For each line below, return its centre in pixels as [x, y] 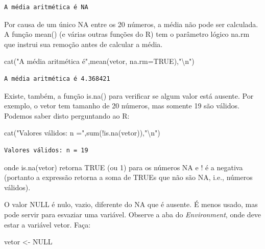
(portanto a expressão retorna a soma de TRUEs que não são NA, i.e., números [128, 177]
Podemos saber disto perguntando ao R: [67, 115]
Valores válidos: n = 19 [46, 150]
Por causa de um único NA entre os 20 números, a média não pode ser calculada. [131, 24]
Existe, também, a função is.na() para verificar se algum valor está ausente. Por [129, 95]
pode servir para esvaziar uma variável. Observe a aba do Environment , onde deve [133, 214]
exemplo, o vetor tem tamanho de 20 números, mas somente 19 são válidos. [122, 106]
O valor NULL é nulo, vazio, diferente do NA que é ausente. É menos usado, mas [131, 204]
